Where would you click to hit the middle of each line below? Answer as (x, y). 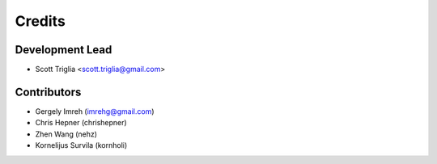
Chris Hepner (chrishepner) (81, 123)
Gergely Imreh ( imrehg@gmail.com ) (95, 111)
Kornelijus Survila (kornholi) (81, 145)
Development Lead (64, 50)
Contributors (48, 92)
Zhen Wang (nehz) (66, 134)
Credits (40, 21)
